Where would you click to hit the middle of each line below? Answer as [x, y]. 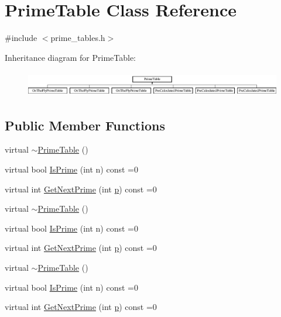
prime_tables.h [78, 38]
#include [21, 38]
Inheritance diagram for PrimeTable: [70, 57]
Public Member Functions [85, 125]
